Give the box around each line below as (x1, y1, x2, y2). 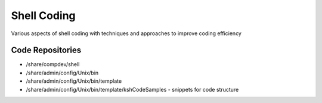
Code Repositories (11, 45, 82, 55)
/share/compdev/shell (26, 61, 80, 68)
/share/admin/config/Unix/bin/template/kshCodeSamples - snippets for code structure (26, 86, 239, 93)
